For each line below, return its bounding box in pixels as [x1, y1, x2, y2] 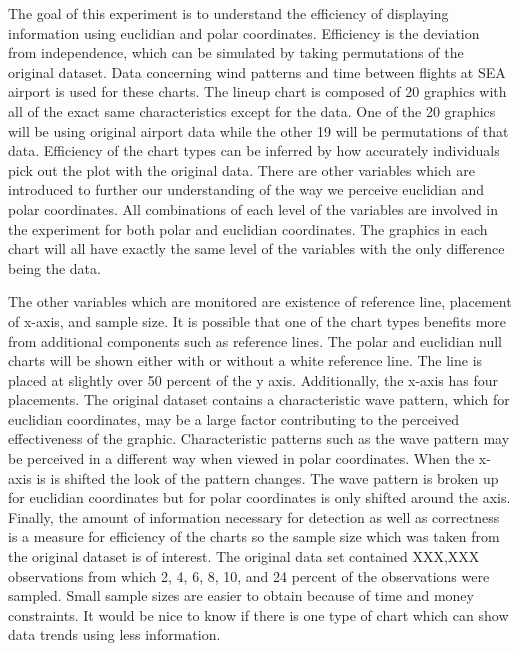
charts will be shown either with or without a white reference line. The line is [8, 350, 483, 371]
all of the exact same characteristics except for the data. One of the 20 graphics [8, 100, 496, 121]
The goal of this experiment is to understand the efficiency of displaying [8, 3, 449, 23]
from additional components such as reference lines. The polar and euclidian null [8, 330, 502, 351]
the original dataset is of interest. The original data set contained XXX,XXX [8, 546, 480, 567]
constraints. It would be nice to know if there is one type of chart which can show [8, 604, 509, 625]
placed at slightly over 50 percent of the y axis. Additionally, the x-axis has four [8, 369, 499, 390]
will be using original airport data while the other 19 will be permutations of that [8, 120, 509, 141]
